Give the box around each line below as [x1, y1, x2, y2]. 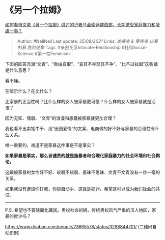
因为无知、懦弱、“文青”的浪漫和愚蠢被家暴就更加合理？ [5, 115, 117, 121]
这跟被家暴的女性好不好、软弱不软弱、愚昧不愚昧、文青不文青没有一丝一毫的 [5, 169, 160, 175]
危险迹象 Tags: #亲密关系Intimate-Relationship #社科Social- [27, 44, 148, 50]
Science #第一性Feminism [17, 50, 70, 57]
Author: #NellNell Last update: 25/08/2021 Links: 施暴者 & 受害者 [17, 38, 148, 44]
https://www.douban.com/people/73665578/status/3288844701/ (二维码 [5, 223, 153, 229]
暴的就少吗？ [5, 213, 31, 219]
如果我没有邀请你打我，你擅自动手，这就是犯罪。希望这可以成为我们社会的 [5, 185, 156, 192]
